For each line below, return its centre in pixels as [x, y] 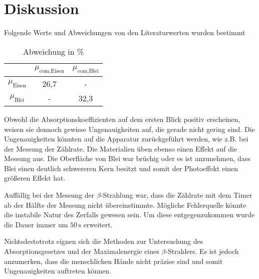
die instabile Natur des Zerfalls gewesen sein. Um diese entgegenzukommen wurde [129, 215]
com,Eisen [52, 71]
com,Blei [88, 71]
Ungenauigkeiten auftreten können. [58, 271]
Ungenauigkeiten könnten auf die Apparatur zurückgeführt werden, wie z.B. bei [126, 139]
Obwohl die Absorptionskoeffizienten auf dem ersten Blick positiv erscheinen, [122, 119]
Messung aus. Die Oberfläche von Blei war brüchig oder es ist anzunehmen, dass [127, 158]
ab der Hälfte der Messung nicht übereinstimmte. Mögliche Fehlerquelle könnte [125, 204]
